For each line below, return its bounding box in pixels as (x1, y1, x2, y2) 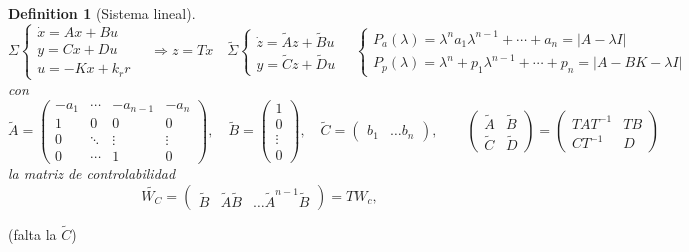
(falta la (8, 223, 57, 244)
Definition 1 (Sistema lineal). (8, 3, 196, 23)
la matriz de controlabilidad (8, 163, 176, 184)
